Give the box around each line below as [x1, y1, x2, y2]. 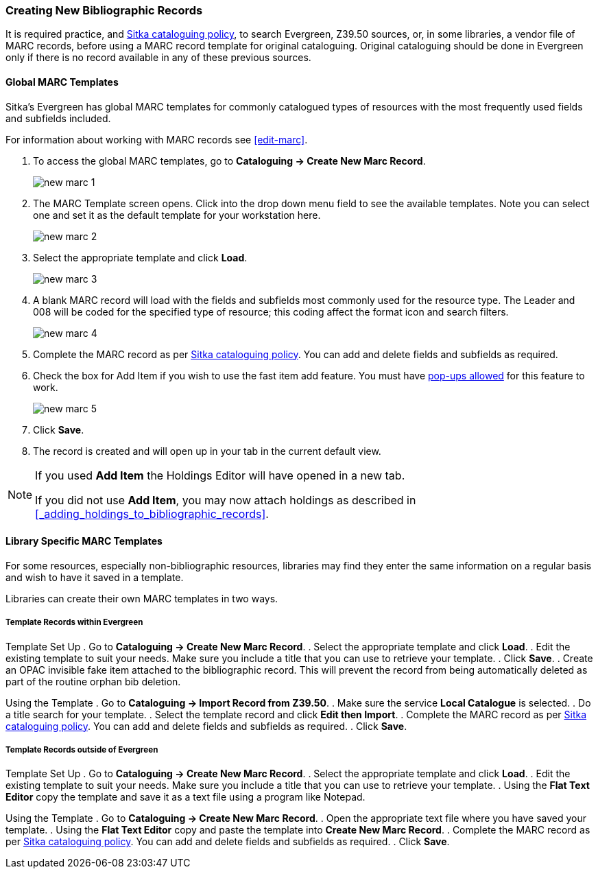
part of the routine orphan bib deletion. [5, 675, 181, 687]
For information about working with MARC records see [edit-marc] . [5, 133, 308, 145]
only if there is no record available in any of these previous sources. [5, 51, 311, 64]
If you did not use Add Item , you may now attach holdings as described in [35, 493, 416, 507]
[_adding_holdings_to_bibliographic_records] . [35, 506, 269, 521]
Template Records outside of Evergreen [5, 744, 158, 755]
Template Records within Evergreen [5, 617, 143, 628]
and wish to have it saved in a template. [5, 571, 184, 583]
